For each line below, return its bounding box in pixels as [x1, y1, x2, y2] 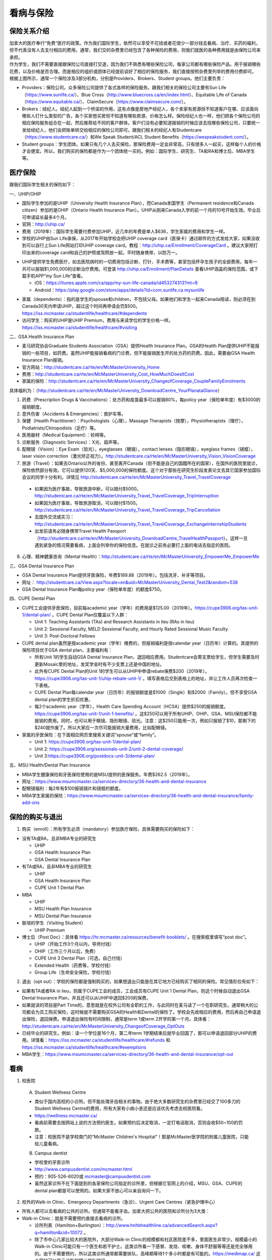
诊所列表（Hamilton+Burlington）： [34, 1222, 106, 1228]
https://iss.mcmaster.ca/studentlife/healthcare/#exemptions [22, 1044, 147, 1050]
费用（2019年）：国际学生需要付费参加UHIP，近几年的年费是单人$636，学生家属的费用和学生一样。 [22, 228, 228, 234]
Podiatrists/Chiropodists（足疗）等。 [22, 425, 99, 431]
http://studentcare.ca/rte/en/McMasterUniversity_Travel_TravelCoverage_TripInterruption [34, 493, 219, 499]
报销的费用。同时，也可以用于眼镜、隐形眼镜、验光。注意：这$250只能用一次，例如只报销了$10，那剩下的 [34, 717, 256, 723]
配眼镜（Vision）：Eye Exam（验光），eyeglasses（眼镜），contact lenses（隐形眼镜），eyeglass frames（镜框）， [22, 446, 255, 452]
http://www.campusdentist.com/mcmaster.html [34, 1166, 133, 1172]
